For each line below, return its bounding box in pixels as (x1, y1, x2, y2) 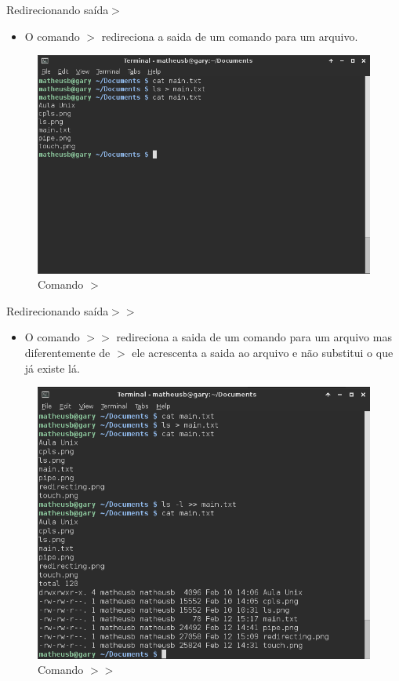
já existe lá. (24, 359, 80, 376)
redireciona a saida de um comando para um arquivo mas (116, 329, 392, 345)
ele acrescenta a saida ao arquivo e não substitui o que (132, 344, 394, 360)
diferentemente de (24, 344, 111, 360)
